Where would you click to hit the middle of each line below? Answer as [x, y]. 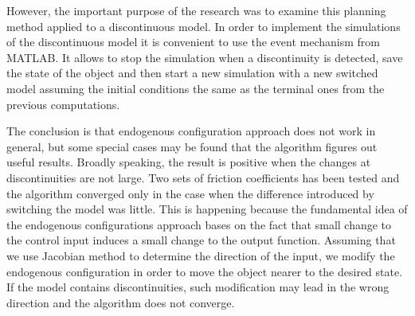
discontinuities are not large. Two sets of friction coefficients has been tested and [203, 177]
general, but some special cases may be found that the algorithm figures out [192, 146]
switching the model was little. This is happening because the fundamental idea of [207, 209]
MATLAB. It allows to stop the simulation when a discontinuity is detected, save [205, 57]
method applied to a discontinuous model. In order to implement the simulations [204, 26]
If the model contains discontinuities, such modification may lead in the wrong [198, 287]
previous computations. [63, 104]
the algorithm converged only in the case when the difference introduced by [190, 193]
